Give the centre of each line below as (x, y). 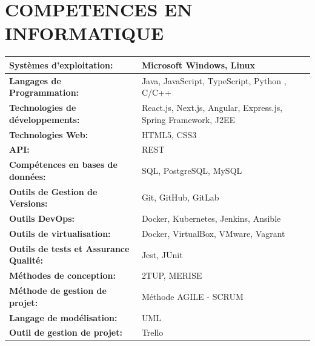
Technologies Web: (49, 134)
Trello (152, 332)
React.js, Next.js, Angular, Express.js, (212, 108)
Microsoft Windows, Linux (198, 65)
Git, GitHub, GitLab (180, 197)
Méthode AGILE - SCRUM (192, 296)
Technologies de (43, 108)
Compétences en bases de (63, 165)
